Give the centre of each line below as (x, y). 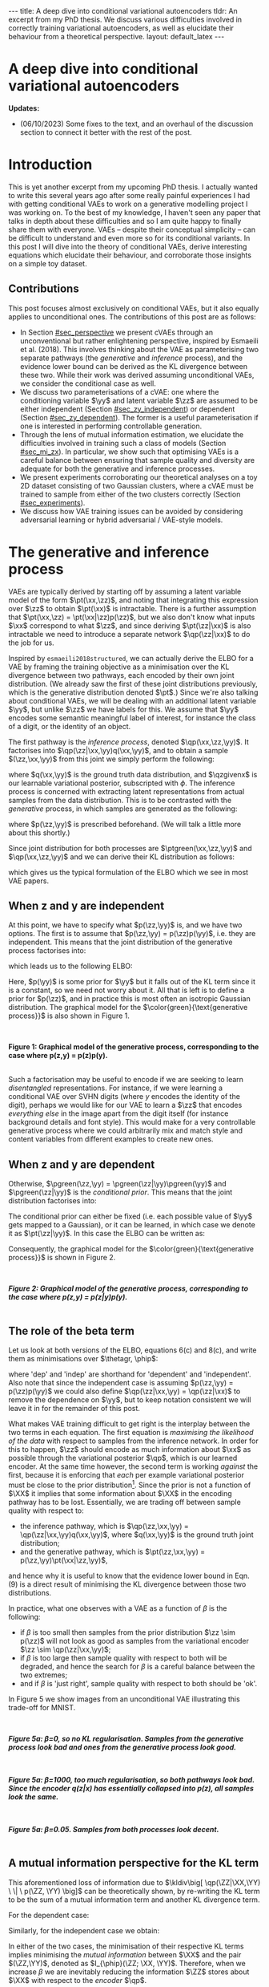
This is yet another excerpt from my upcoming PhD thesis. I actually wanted (133, 187)
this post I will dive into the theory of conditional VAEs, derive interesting (128, 246)
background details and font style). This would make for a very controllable (132, 1122)
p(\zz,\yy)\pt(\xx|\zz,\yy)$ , (64, 1560)
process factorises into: (47, 951)
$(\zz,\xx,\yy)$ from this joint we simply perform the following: (111, 759)
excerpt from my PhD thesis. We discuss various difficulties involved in (125, 19)
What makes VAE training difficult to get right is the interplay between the (129, 1424)
